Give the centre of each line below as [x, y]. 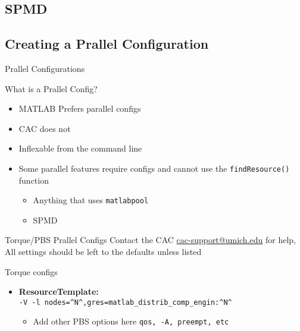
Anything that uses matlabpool [91, 200]
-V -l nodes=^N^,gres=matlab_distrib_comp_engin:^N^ [125, 302]
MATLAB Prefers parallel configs [80, 108]
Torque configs [31, 271]
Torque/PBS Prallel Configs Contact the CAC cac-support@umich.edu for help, [151, 240]
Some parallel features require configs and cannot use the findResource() [154, 168]
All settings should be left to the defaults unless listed [103, 252]
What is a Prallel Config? [51, 88]
